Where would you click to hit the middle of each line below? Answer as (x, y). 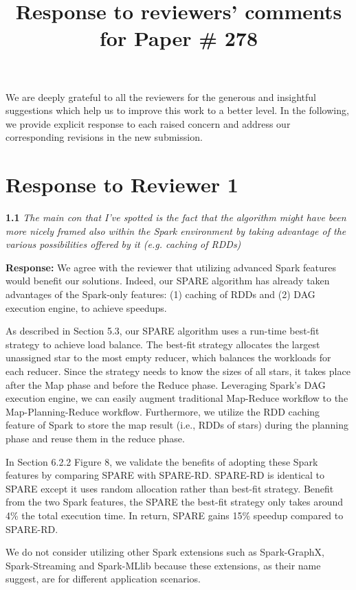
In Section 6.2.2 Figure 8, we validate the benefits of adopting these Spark (162, 461)
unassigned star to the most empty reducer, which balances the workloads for (168, 358)
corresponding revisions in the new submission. (104, 137)
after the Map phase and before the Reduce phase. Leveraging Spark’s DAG (166, 384)
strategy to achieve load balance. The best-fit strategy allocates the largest (163, 344)
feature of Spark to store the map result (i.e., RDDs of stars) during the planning (177, 425)
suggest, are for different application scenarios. (103, 579)
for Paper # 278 (179, 38)
